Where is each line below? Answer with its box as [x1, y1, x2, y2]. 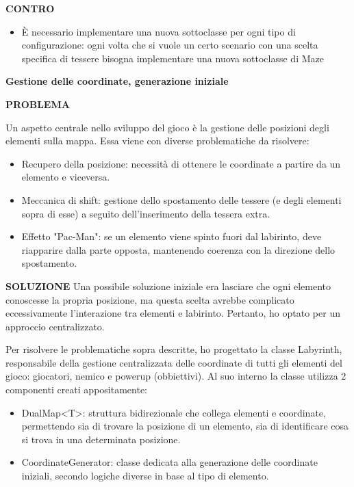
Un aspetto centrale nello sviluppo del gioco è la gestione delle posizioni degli [5, 120, 329, 134]
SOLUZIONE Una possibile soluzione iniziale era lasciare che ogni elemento [5, 278, 331, 293]
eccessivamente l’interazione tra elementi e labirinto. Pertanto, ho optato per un [5, 306, 340, 320]
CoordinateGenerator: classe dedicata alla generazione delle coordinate [21, 455, 318, 469]
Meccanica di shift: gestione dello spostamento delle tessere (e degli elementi [21, 192, 342, 207]
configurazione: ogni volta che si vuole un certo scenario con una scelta [21, 38, 318, 52]
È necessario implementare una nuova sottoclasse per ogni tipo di [21, 24, 296, 38]
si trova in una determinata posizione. [21, 432, 181, 446]
